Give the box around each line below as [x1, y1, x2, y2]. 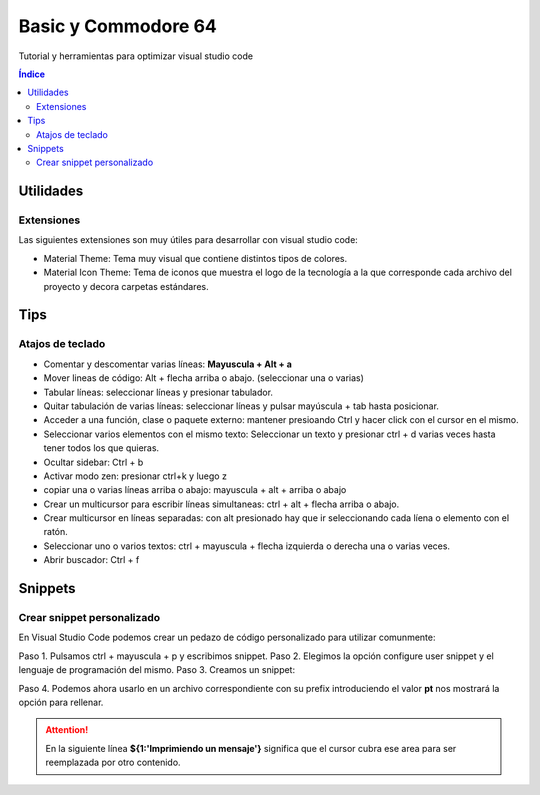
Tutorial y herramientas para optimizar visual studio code [18, 50, 254, 62]
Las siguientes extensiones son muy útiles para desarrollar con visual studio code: [18, 234, 359, 246]
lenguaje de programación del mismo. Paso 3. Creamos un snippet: [18, 664, 295, 676]
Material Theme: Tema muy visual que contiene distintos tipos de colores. [43, 252, 348, 264]
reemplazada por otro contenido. [45, 756, 181, 769]
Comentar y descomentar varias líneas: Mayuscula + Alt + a [43, 358, 292, 370]
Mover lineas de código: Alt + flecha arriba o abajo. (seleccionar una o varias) [43, 372, 365, 384]
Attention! [45, 724, 89, 736]
